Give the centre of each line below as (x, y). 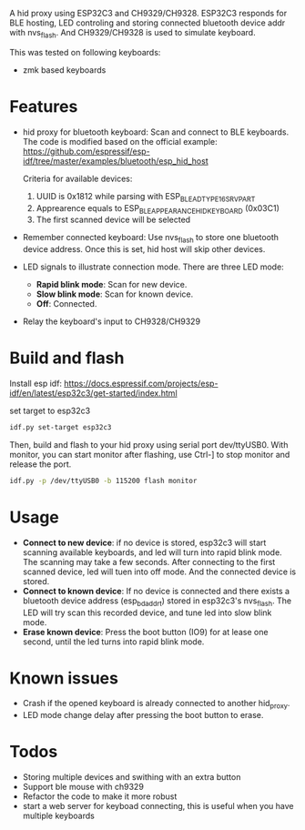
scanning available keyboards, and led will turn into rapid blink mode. (152, 552)
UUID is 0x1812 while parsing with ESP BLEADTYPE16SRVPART (146, 197)
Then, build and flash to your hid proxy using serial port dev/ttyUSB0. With (149, 444)
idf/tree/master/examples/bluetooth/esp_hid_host (115, 161)
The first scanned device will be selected (113, 220)
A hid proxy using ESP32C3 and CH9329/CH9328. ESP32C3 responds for (148, 13)
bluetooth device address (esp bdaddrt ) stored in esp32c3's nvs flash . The (157, 602)
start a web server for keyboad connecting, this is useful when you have (158, 806)
